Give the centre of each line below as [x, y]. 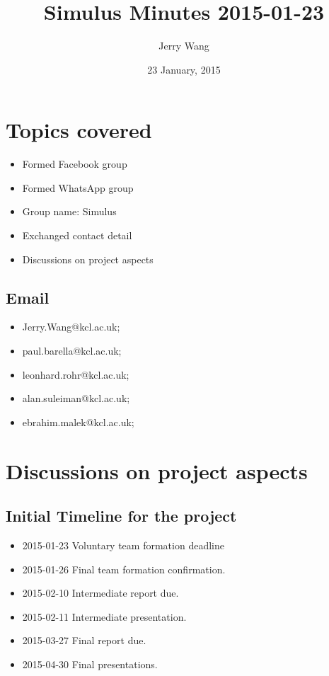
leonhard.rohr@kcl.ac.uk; [76, 374]
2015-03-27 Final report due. [84, 640]
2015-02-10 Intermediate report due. [100, 593]
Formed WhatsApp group [78, 187]
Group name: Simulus [69, 211]
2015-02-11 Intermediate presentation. [104, 616]
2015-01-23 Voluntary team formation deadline [123, 545]
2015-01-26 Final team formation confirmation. [124, 569]
